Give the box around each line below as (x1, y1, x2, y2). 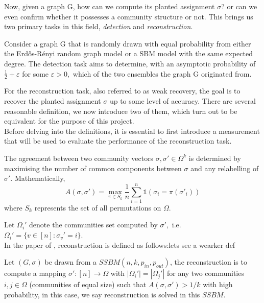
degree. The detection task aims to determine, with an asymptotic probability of (4, 58, 256, 68)
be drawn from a (44, 257, 97, 267)
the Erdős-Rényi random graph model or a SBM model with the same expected (4, 48, 253, 59)
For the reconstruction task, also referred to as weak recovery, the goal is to (4, 85, 241, 96)
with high (203, 279, 233, 290)
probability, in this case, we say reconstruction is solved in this (4, 289, 200, 299)
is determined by (188, 152, 241, 163)
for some (22, 68, 49, 79)
